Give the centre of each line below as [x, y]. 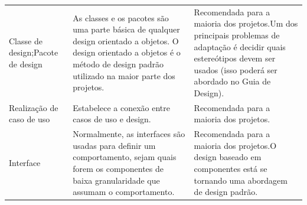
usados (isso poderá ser [236, 69]
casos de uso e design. [112, 119]
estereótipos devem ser [235, 58]
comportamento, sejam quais [125, 157]
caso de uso [30, 119]
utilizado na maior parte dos [124, 75]
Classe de [26, 40]
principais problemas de [237, 35]
